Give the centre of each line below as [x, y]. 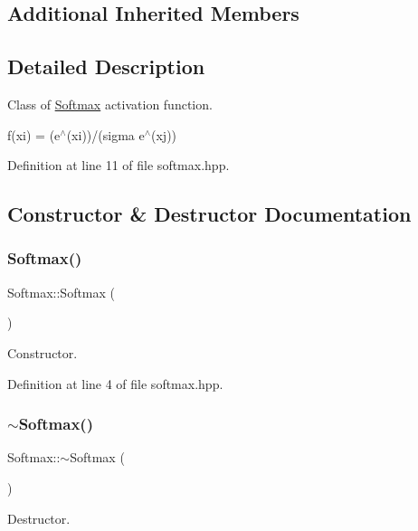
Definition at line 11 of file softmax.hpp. [119, 165]
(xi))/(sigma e [105, 134]
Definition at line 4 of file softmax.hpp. [115, 383]
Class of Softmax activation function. [110, 104]
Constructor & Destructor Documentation [209, 214]
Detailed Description [106, 66]
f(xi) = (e [34, 134]
